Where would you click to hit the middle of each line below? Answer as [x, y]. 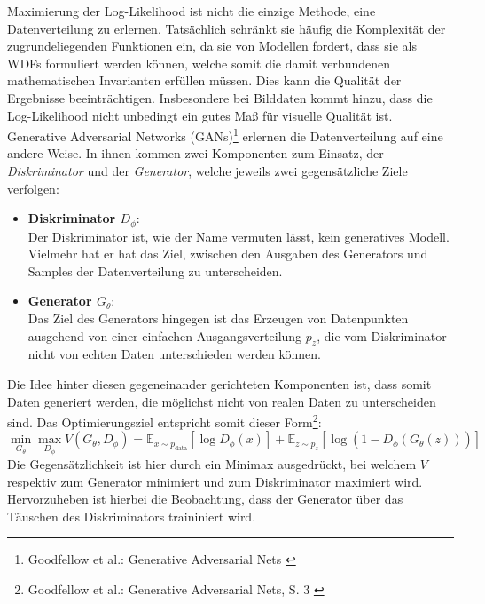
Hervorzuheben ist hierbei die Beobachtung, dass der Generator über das [205, 499]
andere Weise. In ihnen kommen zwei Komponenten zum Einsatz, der [196, 153]
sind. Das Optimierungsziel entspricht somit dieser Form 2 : [164, 421]
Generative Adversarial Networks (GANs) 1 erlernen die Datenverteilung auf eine [225, 135]
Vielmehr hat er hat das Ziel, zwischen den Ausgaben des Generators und [228, 254]
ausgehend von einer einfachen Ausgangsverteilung [165, 335]
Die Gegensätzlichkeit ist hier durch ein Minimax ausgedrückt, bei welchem [212, 464]
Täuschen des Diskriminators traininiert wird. [132, 516]
